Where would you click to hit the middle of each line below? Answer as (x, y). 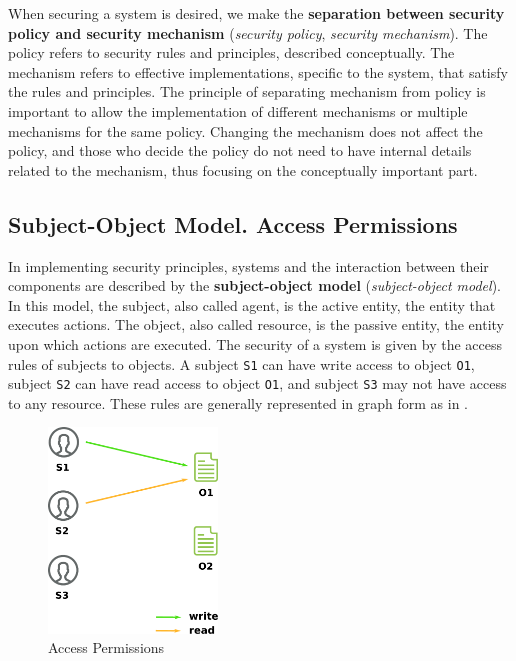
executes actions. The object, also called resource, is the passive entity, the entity (256, 324)
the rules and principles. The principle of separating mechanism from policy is (247, 91)
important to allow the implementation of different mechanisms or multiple (238, 110)
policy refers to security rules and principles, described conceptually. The (231, 52)
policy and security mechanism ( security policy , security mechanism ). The (248, 32)
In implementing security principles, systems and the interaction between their (248, 265)
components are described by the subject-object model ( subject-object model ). (254, 285)
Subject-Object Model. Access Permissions (233, 223)
